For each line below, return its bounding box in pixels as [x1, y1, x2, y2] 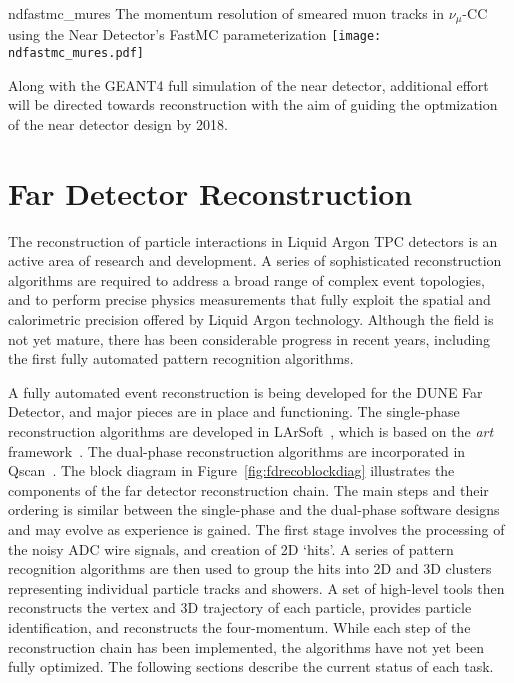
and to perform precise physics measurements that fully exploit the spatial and [8, 289, 491, 310]
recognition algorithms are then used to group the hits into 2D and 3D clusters [8, 558, 492, 579]
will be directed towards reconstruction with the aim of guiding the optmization [8, 94, 498, 115]
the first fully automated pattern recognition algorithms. [8, 348, 354, 369]
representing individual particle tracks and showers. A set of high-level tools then [8, 577, 505, 598]
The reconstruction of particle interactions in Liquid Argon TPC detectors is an [8, 230, 498, 251]
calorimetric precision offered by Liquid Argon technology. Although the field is [8, 309, 494, 330]
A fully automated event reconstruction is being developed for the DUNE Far [8, 381, 483, 402]
